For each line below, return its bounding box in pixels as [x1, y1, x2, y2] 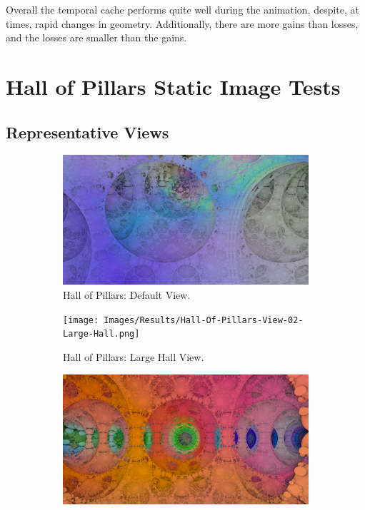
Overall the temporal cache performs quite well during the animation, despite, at [6, 2, 360, 16]
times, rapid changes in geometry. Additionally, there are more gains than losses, [6, 16, 359, 31]
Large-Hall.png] [63, 329, 140, 340]
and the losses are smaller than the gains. [6, 30, 187, 45]
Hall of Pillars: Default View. [63, 287, 191, 302]
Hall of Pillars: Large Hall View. [63, 349, 204, 364]
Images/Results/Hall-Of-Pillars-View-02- [104, 315, 304, 325]
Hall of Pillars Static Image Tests [6, 71, 341, 101]
